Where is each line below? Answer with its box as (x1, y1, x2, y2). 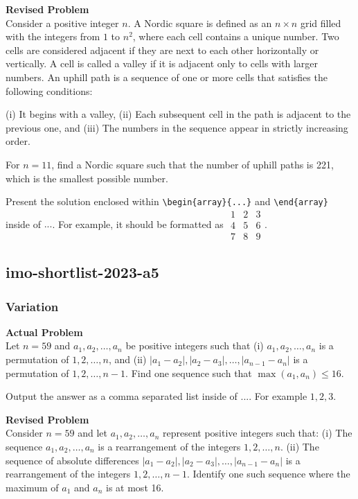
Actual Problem (6, 324, 83, 339)
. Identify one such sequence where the (186, 466, 350, 481)
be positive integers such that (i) (125, 338, 264, 353)
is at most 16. (106, 480, 164, 494)
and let (78, 426, 107, 440)
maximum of (6, 480, 59, 494)
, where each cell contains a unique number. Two (132, 29, 339, 44)
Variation (6, 297, 59, 315)
